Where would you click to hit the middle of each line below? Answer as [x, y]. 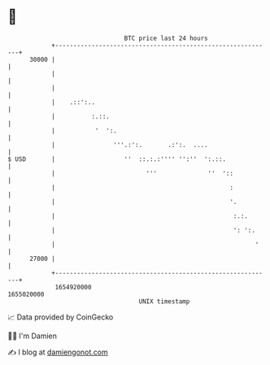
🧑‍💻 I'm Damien [33, 336]
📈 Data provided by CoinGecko [61, 317]
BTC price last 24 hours [166, 38]
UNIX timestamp [164, 301]
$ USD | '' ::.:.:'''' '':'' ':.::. [117, 159]
